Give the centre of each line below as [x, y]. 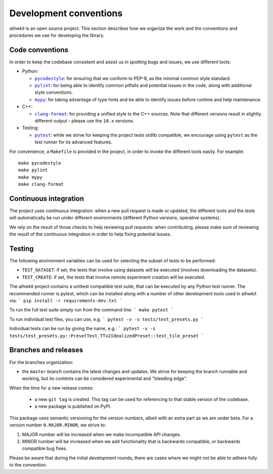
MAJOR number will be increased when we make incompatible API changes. [102, 434]
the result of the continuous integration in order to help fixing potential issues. [90, 234]
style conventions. [54, 92]
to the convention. [28, 465]
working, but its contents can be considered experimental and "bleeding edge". [105, 379]
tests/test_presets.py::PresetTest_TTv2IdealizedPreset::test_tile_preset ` [107, 336]
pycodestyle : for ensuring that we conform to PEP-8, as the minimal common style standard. [133, 78]
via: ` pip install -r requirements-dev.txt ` [66, 301]
